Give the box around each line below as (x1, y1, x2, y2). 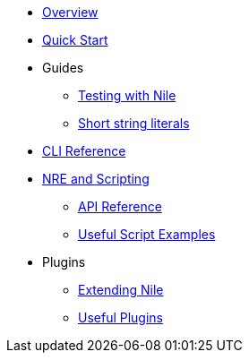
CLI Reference (42, 143, 126, 159)
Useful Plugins (78, 310, 164, 325)
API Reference (78, 199, 162, 214)
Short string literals (78, 116, 190, 131)
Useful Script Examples (78, 227, 216, 242)
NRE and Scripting (42, 171, 150, 186)
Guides (42, 60, 84, 75)
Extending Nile (78, 282, 164, 297)
